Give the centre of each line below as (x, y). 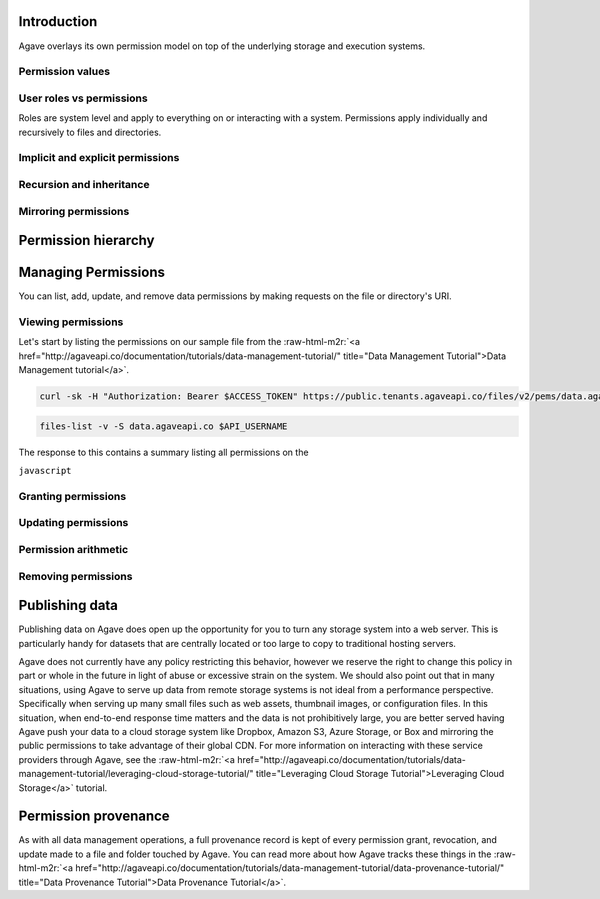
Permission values (64, 72)
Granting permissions (72, 496)
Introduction (58, 21)
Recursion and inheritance (84, 184)
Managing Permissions (91, 272)
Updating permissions (73, 523)
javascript (45, 471)
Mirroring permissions (74, 211)
